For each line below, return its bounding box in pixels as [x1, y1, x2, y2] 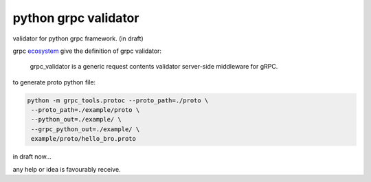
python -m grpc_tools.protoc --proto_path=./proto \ [27, 96, 209, 104]
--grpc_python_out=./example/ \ [31, 125, 140, 133]
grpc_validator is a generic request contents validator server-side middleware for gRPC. [30, 62, 278, 71]
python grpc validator [12, 10, 139, 25]
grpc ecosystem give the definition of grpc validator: [12, 47, 161, 55]
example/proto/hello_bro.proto [31, 135, 137, 143]
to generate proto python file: [12, 78, 96, 86]
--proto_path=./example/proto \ [31, 106, 140, 114]
